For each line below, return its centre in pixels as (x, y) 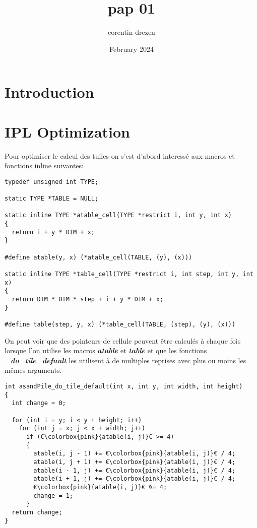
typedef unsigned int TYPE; (52, 182)
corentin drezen (132, 32)
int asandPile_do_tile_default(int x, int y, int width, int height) (124, 386)
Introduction (49, 92)
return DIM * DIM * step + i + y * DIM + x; (87, 299)
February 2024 (132, 49)
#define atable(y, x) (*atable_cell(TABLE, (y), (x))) (99, 257)
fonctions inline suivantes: (44, 166)
